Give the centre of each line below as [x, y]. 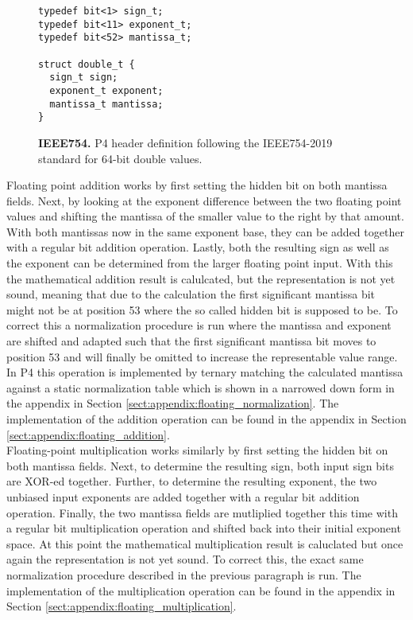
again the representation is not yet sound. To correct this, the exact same [185, 559]
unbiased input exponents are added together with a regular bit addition [183, 496]
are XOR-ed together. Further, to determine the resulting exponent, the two [192, 481]
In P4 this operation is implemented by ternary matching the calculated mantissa [205, 372]
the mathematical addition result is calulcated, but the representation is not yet [201, 278]
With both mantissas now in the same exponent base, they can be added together [205, 231]
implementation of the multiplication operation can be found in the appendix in [201, 590]
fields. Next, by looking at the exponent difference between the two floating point [204, 200]
